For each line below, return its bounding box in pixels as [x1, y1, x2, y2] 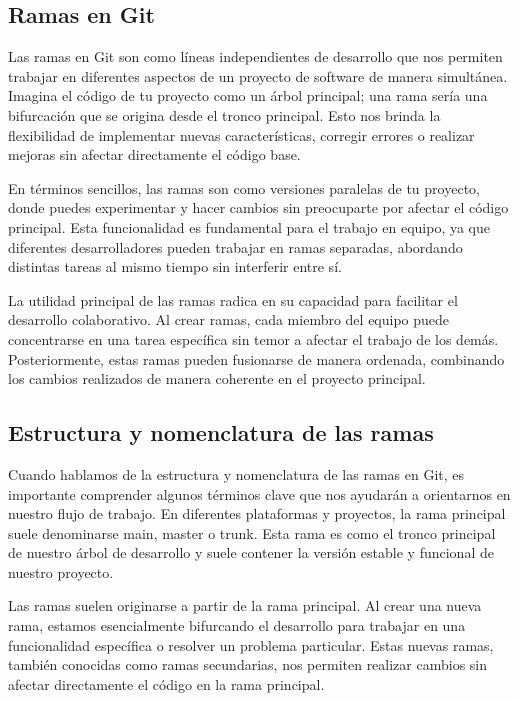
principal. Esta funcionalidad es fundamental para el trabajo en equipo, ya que [8, 216, 490, 237]
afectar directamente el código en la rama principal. [8, 673, 325, 694]
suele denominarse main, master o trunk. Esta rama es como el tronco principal [8, 522, 496, 543]
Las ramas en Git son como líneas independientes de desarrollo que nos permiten [8, 46, 503, 67]
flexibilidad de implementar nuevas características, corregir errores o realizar [8, 124, 475, 145]
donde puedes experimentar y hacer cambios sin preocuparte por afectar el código [8, 197, 509, 218]
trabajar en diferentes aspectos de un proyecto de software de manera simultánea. [8, 65, 508, 86]
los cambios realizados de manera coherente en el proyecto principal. [8, 368, 426, 389]
